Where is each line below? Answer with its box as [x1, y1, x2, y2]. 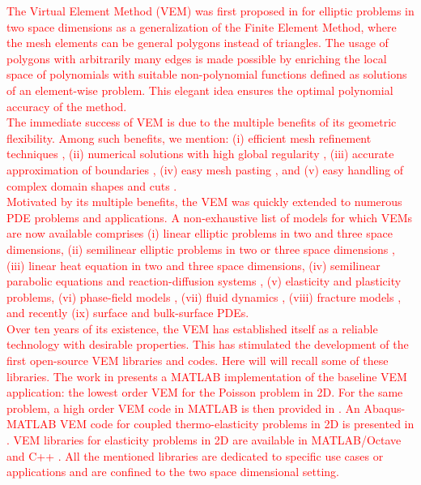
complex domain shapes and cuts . [6, 177, 177, 194]
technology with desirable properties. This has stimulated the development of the [6, 336, 409, 353]
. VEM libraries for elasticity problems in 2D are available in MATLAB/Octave [6, 431, 402, 449]
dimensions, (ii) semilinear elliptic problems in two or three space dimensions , [6, 240, 395, 257]
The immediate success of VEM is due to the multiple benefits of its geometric [6, 114, 397, 131]
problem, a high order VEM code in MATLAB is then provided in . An [6, 399, 360, 416]
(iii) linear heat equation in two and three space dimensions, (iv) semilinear [6, 256, 381, 273]
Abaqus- [364, 399, 406, 416]
